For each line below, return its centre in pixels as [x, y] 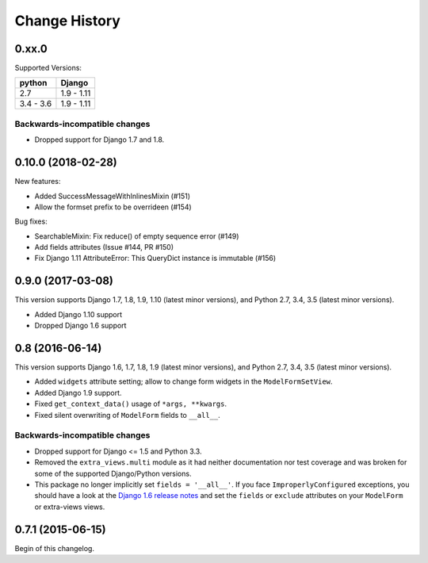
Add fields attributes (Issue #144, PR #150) [104, 247]
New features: [38, 182]
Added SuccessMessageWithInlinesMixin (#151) [112, 196]
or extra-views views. [70, 507]
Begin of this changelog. [55, 548]
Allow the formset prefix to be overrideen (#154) [113, 207]
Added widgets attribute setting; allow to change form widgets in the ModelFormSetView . [183, 381]
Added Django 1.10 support [78, 314]
